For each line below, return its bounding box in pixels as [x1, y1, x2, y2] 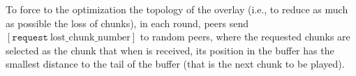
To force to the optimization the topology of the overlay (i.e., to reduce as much [6, 2, 348, 16]
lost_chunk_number [50, 33, 131, 43]
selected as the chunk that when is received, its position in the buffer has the [6, 43, 334, 57]
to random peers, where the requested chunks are [140, 29, 350, 44]
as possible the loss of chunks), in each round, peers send [6, 15, 249, 30]
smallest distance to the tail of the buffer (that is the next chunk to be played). [6, 56, 345, 71]
